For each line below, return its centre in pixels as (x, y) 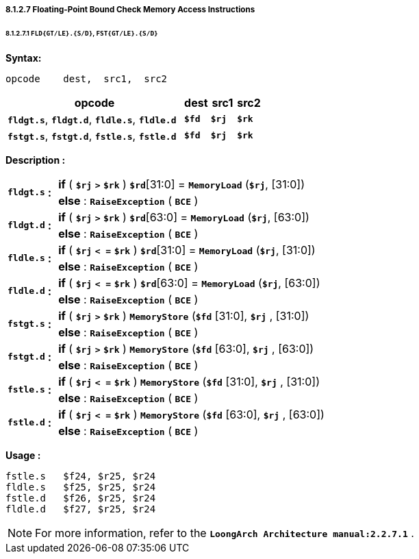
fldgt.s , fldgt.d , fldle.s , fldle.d (92, 119)
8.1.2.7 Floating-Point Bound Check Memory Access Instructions (130, 10)
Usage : (23, 455)
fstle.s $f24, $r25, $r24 (81, 476)
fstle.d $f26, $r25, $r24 (81, 498)
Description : (36, 160)
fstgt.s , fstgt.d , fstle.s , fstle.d (92, 135)
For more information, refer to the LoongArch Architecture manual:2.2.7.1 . (225, 533)
